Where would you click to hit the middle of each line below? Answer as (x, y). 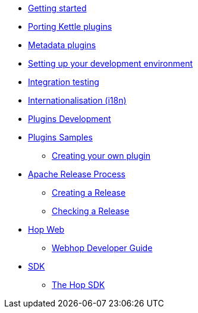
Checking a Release (91, 211)
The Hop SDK (78, 285)
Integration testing (64, 82)
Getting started (57, 8)
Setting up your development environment (111, 63)
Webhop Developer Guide (102, 248)
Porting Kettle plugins (70, 26)
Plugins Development (70, 119)
